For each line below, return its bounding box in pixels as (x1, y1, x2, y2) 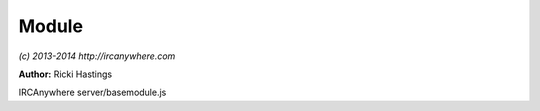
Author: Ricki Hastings (18, 68, 113, 80)
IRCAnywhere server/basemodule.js (18, 86, 167, 99)
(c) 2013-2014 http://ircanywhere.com (18, 50, 176, 62)
